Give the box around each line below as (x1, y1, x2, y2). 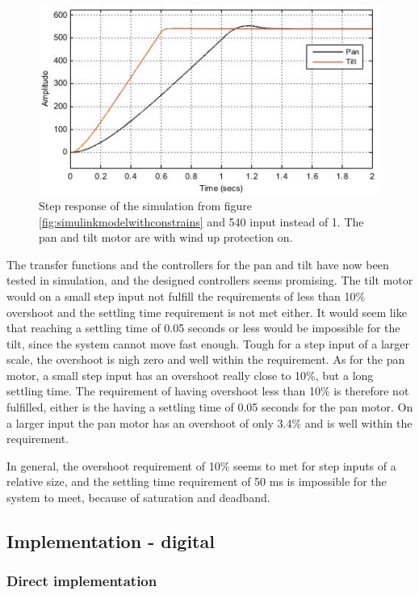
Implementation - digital (6, 529, 215, 554)
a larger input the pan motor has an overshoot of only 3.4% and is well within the (6, 414, 413, 431)
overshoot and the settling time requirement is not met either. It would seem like (6, 303, 407, 320)
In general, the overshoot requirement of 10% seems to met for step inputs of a (6, 457, 396, 474)
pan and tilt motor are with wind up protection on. (39, 229, 293, 246)
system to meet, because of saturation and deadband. (6, 489, 270, 506)
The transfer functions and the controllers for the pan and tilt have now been (6, 255, 389, 272)
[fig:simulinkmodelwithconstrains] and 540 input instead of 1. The (39, 213, 364, 230)
